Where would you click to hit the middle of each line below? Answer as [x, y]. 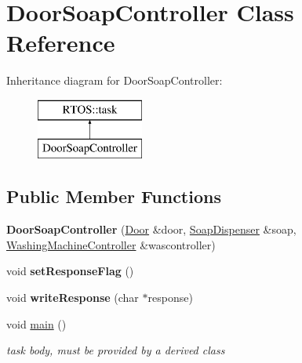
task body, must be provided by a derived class [116, 350]
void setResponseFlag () [70, 271]
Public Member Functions [114, 196]
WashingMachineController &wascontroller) [111, 244]
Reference [61, 43]
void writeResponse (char [73, 298]
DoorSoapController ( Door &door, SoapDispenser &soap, [151, 229]
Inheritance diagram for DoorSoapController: [115, 80]
